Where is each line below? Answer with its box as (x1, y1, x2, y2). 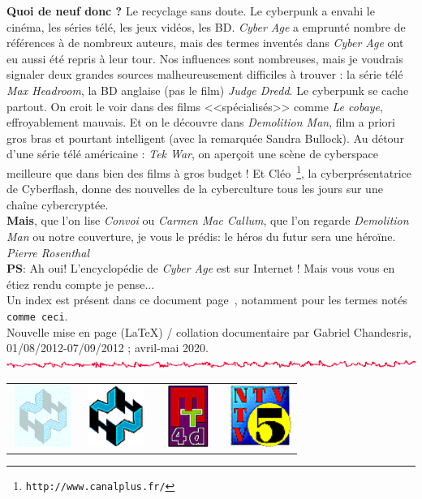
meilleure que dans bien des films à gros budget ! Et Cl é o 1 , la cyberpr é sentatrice (6, 161, 411, 181)
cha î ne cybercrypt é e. (6, 196, 109, 213)
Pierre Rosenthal (6, 243, 90, 260)
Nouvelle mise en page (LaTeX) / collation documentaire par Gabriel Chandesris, (6, 323, 411, 340)
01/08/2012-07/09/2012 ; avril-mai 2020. (6, 339, 209, 356)
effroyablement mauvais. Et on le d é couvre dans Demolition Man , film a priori (6, 114, 395, 131)
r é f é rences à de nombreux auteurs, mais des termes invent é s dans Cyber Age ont (6, 34, 404, 51)
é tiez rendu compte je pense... (6, 275, 155, 292)
